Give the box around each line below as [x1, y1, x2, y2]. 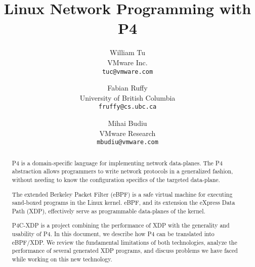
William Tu [109, 47, 145, 58]
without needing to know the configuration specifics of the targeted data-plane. [12, 175, 220, 184]
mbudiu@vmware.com [97, 139, 158, 146]
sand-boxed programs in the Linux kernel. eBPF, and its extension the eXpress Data [12, 198, 235, 207]
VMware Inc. [107, 57, 148, 67]
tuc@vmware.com [102, 68, 153, 75]
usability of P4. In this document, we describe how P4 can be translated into [12, 230, 215, 238]
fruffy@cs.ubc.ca [98, 103, 157, 111]
